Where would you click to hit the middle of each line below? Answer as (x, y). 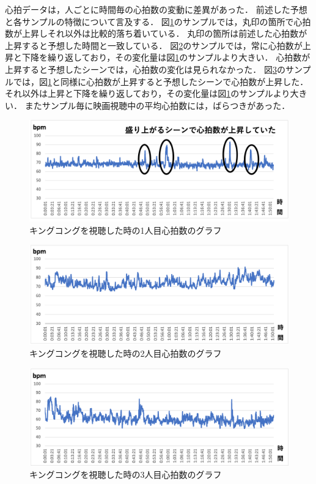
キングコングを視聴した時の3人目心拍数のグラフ (126, 474)
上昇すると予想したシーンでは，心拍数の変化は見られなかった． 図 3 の (145, 69)
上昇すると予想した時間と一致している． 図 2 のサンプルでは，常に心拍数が (154, 45)
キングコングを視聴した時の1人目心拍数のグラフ (126, 230)
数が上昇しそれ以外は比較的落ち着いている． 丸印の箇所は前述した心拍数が (156, 33)
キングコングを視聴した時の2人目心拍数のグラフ (126, 353)
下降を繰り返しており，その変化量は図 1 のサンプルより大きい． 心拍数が (166, 57)
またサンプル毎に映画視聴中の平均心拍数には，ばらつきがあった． (157, 105)
